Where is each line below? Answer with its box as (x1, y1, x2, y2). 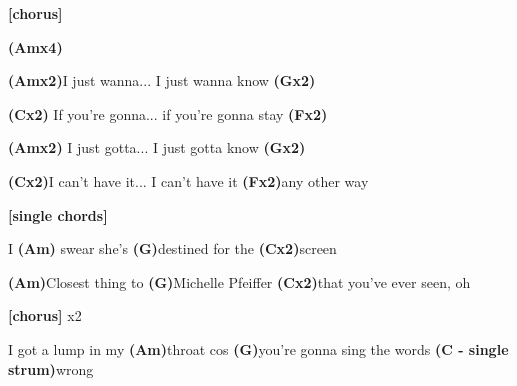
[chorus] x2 (8, 305, 82, 326)
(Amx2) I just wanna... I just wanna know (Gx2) (8, 70, 316, 91)
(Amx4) (8, 36, 63, 57)
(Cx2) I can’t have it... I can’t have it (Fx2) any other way (8, 170, 369, 191)
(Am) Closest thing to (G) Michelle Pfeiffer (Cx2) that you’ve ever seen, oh (8, 271, 471, 292)
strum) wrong (8, 358, 94, 379)
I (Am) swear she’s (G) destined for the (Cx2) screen (8, 238, 337, 259)
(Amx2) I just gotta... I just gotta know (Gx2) (8, 137, 306, 158)
